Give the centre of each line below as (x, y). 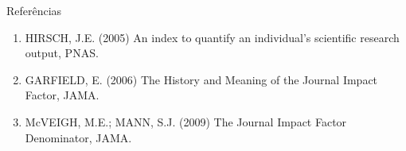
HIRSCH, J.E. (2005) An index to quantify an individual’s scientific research (212, 37)
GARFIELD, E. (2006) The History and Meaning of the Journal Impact (201, 79)
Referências (34, 10)
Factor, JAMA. (62, 95)
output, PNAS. (62, 53)
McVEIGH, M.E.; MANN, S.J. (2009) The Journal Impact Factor (186, 121)
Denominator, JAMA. (78, 137)
